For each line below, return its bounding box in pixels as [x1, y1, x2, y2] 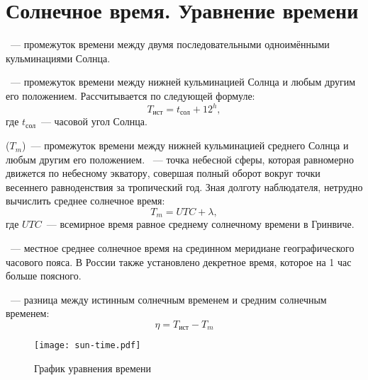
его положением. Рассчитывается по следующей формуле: [6, 88, 255, 103]
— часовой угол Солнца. [40, 114, 147, 129]
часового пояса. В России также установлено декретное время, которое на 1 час [6, 254, 352, 269]
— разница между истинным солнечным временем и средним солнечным [10, 292, 327, 306]
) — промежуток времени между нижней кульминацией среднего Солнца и [22, 138, 349, 153]
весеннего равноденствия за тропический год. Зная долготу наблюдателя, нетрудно [6, 179, 363, 194]
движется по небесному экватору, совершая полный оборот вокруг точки [6, 166, 320, 180]
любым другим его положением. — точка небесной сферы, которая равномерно [6, 151, 354, 166]
